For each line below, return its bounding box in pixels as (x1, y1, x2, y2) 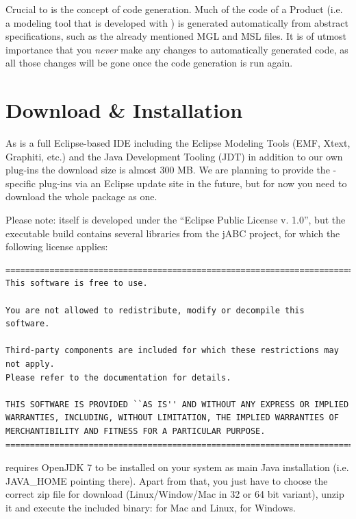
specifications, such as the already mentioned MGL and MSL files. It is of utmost (5, 29, 347, 43)
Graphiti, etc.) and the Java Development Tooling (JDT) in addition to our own (5, 149, 343, 163)
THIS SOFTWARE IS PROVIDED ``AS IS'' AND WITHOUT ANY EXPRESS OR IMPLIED (5, 399, 349, 409)
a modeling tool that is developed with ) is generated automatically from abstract (5, 15, 348, 29)
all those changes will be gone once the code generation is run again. (5, 56, 293, 70)
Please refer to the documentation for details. (5, 372, 231, 383)
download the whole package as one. (5, 189, 157, 204)
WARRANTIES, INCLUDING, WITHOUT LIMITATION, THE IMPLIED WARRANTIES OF (5, 413, 339, 423)
